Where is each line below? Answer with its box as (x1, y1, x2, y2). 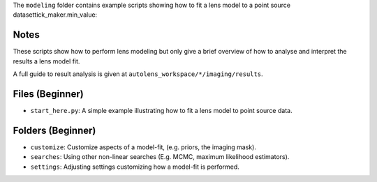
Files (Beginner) (13, 88, 84, 100)
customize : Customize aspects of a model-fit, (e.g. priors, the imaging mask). (30, 143, 256, 151)
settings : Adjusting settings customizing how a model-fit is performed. (30, 162, 240, 171)
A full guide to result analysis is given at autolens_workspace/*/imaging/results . (13, 70, 263, 78)
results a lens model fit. (13, 56, 80, 66)
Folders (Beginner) (13, 124, 96, 136)
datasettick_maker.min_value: (13, 10, 98, 19)
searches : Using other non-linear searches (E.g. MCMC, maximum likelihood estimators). (30, 153, 290, 161)
